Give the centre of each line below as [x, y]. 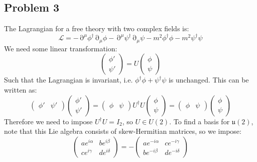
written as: [21, 89]
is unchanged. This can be [209, 80]
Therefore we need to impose [48, 121]
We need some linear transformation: [61, 48]
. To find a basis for [200, 121]
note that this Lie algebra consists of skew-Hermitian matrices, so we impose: [123, 131]
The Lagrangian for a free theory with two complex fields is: [97, 28]
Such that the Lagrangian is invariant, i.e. [69, 80]
